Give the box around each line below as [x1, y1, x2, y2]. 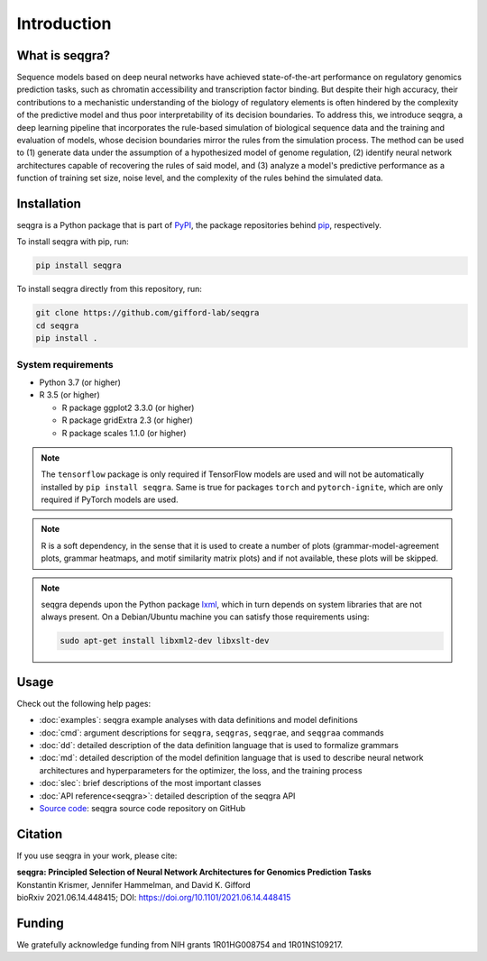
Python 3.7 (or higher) [39, 377, 122, 388]
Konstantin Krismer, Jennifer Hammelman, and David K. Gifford [16, 879, 251, 890]
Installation [16, 197, 81, 211]
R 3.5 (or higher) [39, 389, 100, 400]
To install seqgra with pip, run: [16, 236, 130, 247]
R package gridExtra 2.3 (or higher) [61, 415, 194, 426]
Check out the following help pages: [16, 698, 152, 709]
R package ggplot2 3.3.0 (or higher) [61, 402, 195, 413]
